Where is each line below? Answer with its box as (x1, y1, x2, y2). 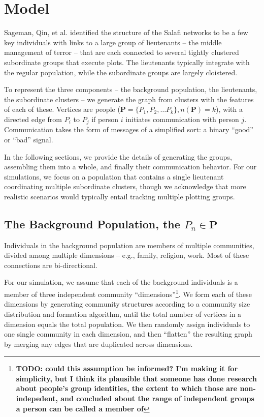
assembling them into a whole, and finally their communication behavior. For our (4, 161, 257, 172)
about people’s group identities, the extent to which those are (16, 383, 238, 394)
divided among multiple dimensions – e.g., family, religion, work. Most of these (4, 250, 249, 260)
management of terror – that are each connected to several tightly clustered (4, 47, 239, 57)
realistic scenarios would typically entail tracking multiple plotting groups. (4, 191, 235, 201)
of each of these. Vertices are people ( (4, 104, 120, 114)
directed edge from (4, 113, 62, 124)
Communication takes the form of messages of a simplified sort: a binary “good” (4, 124, 253, 135)
